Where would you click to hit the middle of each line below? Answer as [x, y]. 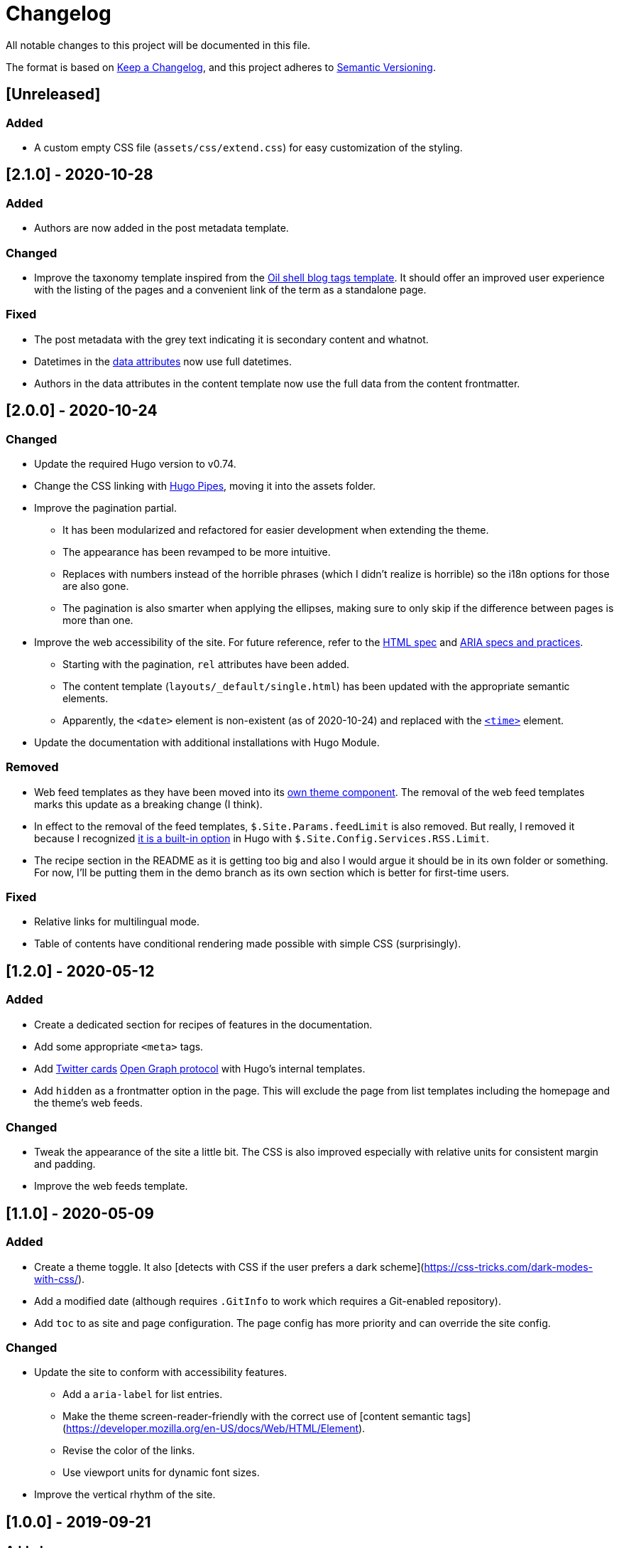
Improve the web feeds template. [111, 1186]
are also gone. [96, 586]
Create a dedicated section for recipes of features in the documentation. [203, 1024]
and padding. [65, 1164]
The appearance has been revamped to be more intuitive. [197, 552]
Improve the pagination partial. [105, 507]
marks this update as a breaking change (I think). [148, 804]
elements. [86, 698]
